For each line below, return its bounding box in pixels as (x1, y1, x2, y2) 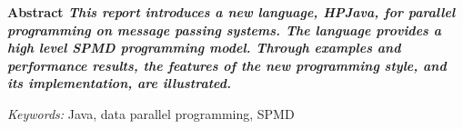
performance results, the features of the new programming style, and (7, 55, 447, 74)
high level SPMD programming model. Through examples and (7, 38, 401, 57)
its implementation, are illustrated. (7, 74, 231, 93)
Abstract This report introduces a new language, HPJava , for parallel (7, 3, 456, 21)
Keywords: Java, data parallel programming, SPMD (7, 104, 295, 123)
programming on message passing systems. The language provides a (7, 20, 441, 39)
